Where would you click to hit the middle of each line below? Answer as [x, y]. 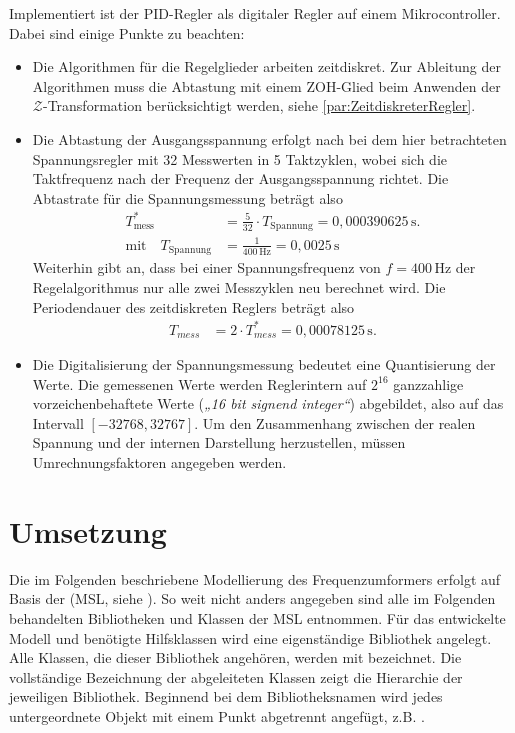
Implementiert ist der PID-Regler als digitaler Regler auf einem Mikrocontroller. [255, 13]
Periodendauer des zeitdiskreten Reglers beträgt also [193, 306]
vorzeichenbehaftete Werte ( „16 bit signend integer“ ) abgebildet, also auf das [268, 403]
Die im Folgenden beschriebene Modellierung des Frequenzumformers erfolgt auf [255, 578]
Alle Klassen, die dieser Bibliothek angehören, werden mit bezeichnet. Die [235, 657]
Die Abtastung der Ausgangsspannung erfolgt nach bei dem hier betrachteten [269, 138]
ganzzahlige [428, 383]
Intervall [58, 422]
